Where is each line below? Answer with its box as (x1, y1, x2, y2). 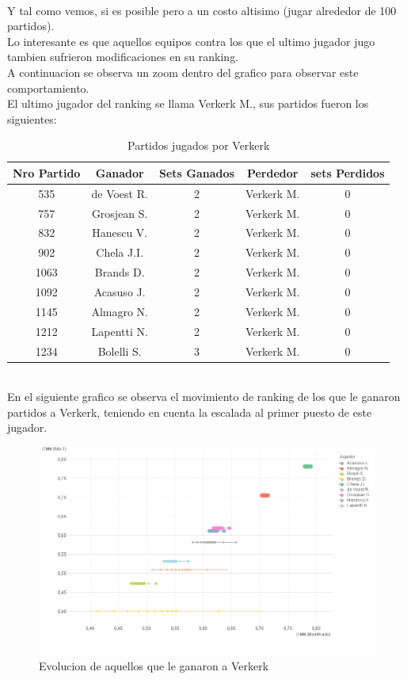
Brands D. (94, 264, 145, 280)
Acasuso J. (93, 284, 146, 299)
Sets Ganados (159, 164, 234, 181)
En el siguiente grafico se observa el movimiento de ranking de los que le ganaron (7, 388, 401, 405)
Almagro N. (91, 303, 148, 319)
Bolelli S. (97, 342, 142, 359)
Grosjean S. (91, 204, 148, 221)
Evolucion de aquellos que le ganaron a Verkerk (39, 658, 269, 674)
